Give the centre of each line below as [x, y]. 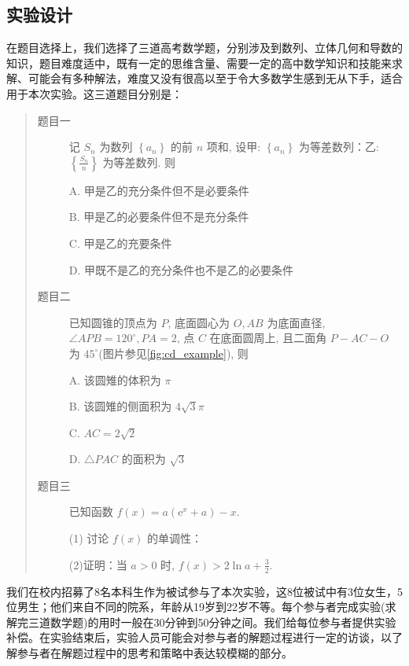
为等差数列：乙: [339, 147]
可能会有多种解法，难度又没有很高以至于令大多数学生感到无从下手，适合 [215, 78]
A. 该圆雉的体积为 [115, 379]
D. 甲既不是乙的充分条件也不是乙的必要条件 [181, 269]
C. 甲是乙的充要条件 [120, 243]
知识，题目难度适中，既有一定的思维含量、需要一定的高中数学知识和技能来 [199, 63]
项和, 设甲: [234, 147]
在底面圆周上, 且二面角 [268, 338]
